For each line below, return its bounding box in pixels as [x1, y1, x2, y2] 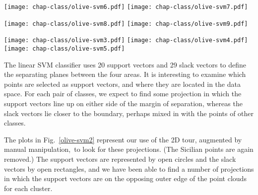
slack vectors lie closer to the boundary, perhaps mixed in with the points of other [4, 108, 254, 118]
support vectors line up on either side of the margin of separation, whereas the [4, 98, 243, 108]
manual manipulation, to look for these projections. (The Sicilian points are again [4, 144, 254, 154]
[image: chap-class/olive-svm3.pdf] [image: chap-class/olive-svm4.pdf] [4, 37, 248, 44]
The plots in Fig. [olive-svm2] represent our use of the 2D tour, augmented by [4, 134, 242, 144]
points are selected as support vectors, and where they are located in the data [4, 78, 241, 89]
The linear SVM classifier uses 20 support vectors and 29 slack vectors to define [4, 59, 247, 69]
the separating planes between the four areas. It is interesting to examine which [4, 69, 246, 79]
